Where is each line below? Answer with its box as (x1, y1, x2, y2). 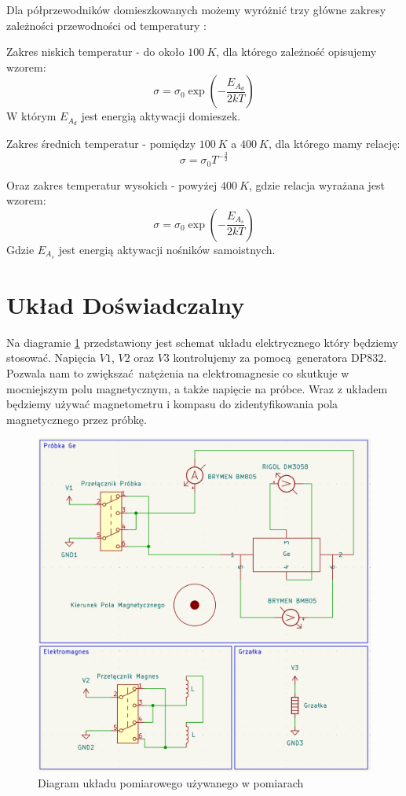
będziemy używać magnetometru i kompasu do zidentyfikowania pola (6, 396, 338, 412)
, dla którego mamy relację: (268, 135, 401, 152)
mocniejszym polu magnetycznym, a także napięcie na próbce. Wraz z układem (6, 380, 388, 396)
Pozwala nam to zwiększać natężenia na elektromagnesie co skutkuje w (6, 365, 349, 381)
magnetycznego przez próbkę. (6, 411, 147, 427)
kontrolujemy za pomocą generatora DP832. (173, 349, 387, 366)
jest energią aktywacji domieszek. (81, 108, 241, 124)
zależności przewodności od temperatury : (6, 17, 207, 33)
